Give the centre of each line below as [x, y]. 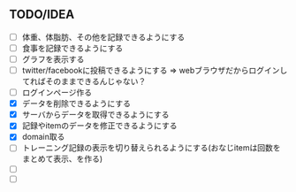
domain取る [43, 137]
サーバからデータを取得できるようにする [95, 115]
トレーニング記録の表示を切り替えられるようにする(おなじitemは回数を [151, 148]
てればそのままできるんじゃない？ [84, 81]
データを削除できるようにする [76, 104]
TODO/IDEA [42, 15]
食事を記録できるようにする [72, 48]
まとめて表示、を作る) [62, 159]
